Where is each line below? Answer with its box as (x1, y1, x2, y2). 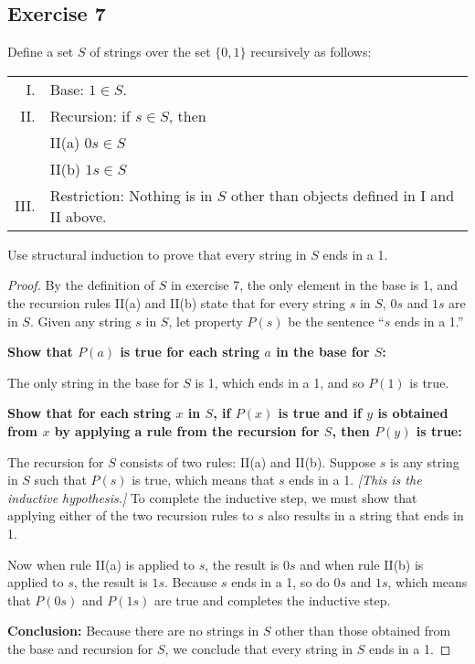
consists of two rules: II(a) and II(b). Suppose (120, 452, 376, 471)
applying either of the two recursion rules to (7, 506, 254, 525)
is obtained (377, 403, 449, 423)
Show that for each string (7, 403, 172, 423)
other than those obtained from (275, 621, 451, 640)
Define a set (7, 42, 74, 61)
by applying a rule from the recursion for (54, 421, 320, 440)
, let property (168, 311, 243, 330)
